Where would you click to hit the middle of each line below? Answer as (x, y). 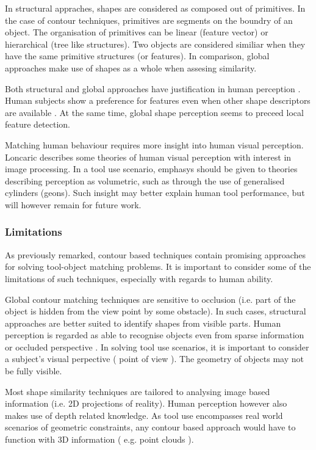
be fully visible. (34, 371)
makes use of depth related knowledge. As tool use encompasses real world (144, 415)
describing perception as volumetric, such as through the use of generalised (145, 180)
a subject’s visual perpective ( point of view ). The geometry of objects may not (154, 359)
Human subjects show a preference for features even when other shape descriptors (158, 100)
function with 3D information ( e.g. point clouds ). (99, 439)
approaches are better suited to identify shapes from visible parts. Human (143, 323)
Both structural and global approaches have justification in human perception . (153, 88)
